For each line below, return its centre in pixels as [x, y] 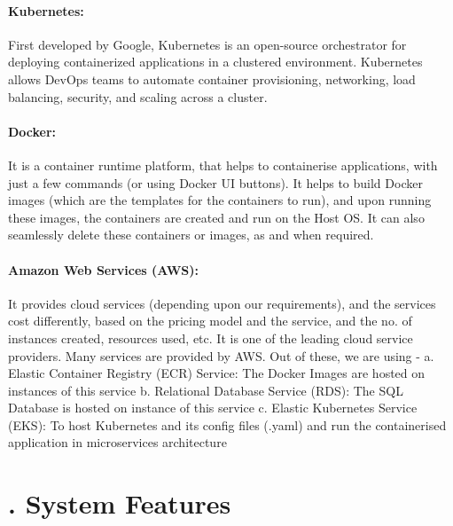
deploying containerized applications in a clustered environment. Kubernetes [215, 62]
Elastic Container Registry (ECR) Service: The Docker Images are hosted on [217, 373]
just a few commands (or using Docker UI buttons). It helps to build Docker [215, 182]
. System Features [120, 503]
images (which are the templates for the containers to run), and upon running [220, 200]
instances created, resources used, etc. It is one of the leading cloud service [211, 338]
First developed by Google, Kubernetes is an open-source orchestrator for [207, 44]
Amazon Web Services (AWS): [104, 269]
